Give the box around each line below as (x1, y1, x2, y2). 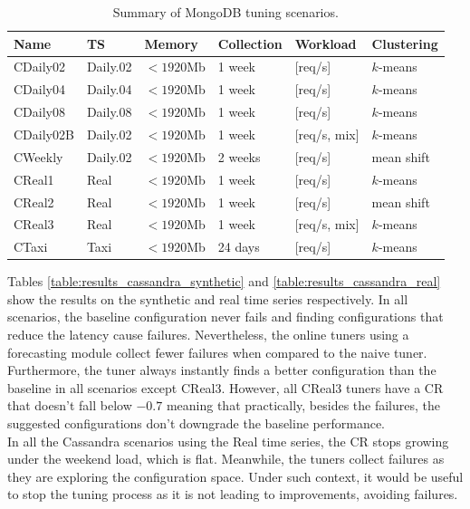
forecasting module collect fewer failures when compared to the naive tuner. (7, 342, 427, 361)
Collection (217, 34, 283, 53)
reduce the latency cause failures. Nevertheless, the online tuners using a (7, 325, 409, 344)
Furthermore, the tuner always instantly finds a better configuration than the (7, 360, 436, 379)
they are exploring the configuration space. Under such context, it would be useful (7, 466, 464, 485)
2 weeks (217, 147, 261, 166)
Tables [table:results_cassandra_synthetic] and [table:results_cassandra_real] (7, 272, 441, 291)
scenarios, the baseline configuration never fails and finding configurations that (7, 307, 444, 326)
